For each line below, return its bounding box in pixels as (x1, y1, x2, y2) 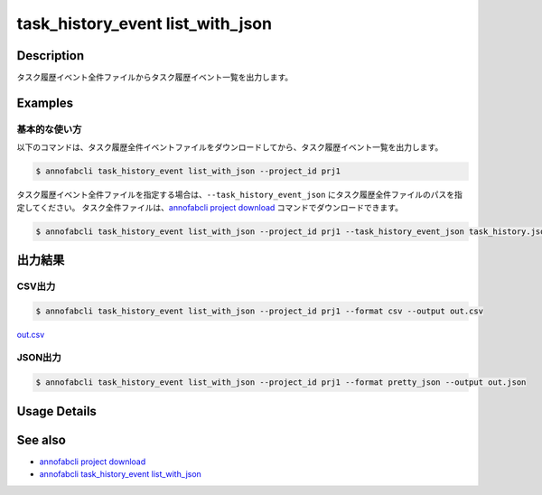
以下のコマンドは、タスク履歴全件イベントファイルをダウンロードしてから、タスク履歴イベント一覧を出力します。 (16, 142, 444, 153)
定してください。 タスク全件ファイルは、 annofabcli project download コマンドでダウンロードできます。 (16, 201, 404, 212)
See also (16, 432, 67, 447)
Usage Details (16, 403, 97, 419)
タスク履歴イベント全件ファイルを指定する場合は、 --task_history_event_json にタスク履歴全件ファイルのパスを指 (16, 190, 463, 201)
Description (16, 48, 85, 63)
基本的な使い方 (16, 123, 82, 135)
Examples (16, 95, 74, 110)
